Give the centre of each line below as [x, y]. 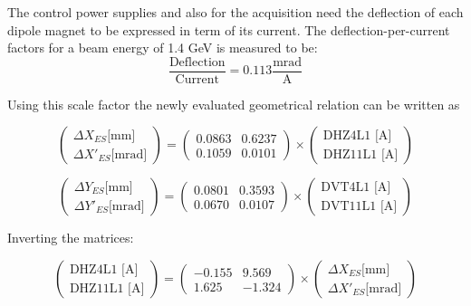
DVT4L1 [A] [356, 187]
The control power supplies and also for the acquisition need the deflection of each [235, 12]
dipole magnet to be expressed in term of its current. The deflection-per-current [229, 29]
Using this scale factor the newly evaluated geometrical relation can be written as [234, 104]
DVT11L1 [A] [359, 206]
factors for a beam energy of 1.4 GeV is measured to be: [163, 48]
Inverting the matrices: [71, 238]
